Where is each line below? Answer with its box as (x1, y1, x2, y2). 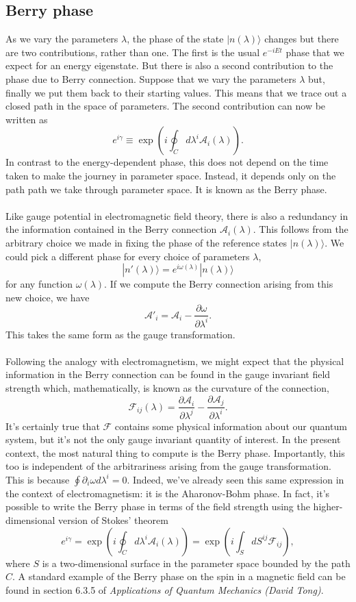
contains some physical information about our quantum (114, 418, 347, 433)
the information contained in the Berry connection (5, 222, 217, 236)
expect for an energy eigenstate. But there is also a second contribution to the (5, 58, 333, 73)
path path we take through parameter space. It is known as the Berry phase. (5, 181, 327, 196)
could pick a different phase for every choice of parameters (5, 249, 250, 263)
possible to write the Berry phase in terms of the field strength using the (5, 499, 310, 514)
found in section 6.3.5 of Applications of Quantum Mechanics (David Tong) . (5, 582, 324, 597)
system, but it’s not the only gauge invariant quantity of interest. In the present (5, 432, 341, 447)
